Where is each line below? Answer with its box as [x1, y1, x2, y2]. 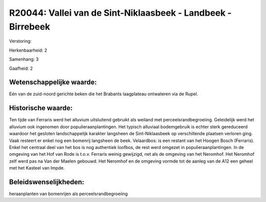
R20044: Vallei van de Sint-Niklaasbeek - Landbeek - [9, 7, 232, 18]
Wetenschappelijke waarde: [9, 78, 97, 87]
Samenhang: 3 [9, 57, 39, 62]
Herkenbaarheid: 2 [9, 47, 47, 53]
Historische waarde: [9, 104, 73, 113]
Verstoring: [9, 38, 32, 44]
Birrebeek [9, 21, 50, 32]
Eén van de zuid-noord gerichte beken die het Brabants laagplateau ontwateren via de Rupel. [9, 91, 199, 97]
